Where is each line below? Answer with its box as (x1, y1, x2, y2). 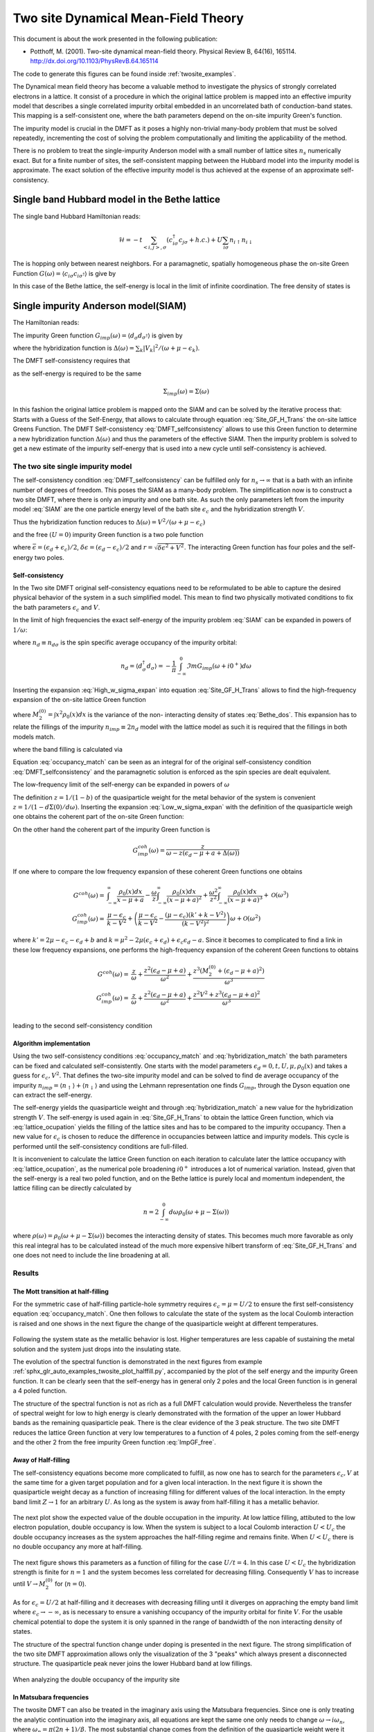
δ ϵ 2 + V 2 (157, 542, 184, 552)
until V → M (12, 1580, 46, 1588)
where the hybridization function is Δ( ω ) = (12, 344, 135, 352)
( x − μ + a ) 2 (166, 894, 202, 904)
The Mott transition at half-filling (12, 1287, 109, 1296)
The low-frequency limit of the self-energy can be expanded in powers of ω (12, 780, 230, 789)
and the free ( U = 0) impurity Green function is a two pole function (12, 531, 204, 539)
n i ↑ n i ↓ (229, 236, 253, 245)
